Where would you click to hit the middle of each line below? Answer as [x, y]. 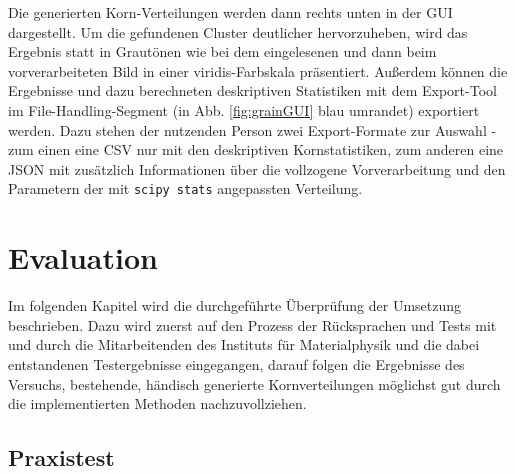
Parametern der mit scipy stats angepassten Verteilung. [185, 188]
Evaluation [83, 257]
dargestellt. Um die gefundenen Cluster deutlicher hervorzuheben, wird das [238, 31]
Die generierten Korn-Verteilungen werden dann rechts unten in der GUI [230, 12]
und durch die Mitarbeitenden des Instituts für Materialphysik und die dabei [244, 344]
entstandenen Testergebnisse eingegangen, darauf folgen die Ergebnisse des [236, 363]
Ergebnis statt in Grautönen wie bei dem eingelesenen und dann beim [222, 51]
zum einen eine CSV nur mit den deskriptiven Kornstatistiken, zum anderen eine [256, 149]
